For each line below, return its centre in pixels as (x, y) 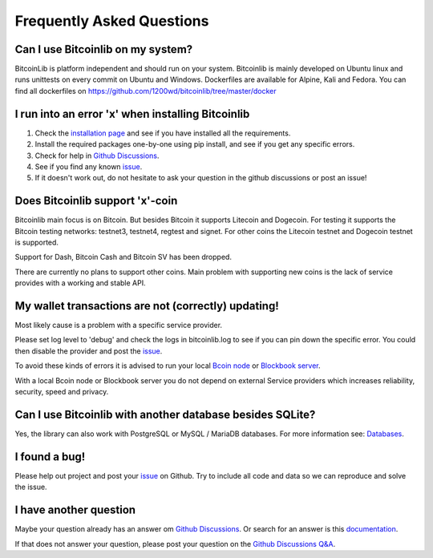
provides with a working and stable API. (80, 283)
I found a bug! (50, 457)
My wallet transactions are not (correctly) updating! (147, 306)
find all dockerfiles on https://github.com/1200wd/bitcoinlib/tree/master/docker (146, 91)
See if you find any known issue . (89, 166)
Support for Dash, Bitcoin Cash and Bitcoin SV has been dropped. (123, 257)
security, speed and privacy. (62, 392)
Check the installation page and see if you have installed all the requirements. (163, 133)
